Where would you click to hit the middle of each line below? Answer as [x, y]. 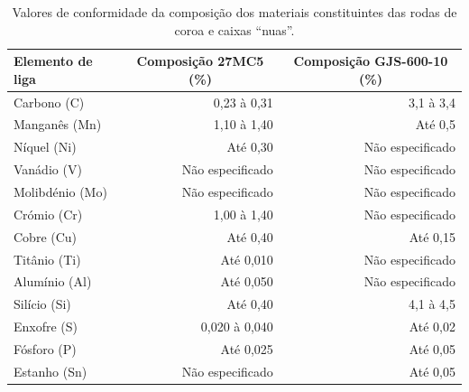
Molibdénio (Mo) [60, 191]
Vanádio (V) [48, 169]
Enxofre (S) [46, 327]
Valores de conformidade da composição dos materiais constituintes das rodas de [234, 12]
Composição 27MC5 [200, 61]
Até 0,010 [247, 259]
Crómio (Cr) [48, 214]
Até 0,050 [247, 281]
